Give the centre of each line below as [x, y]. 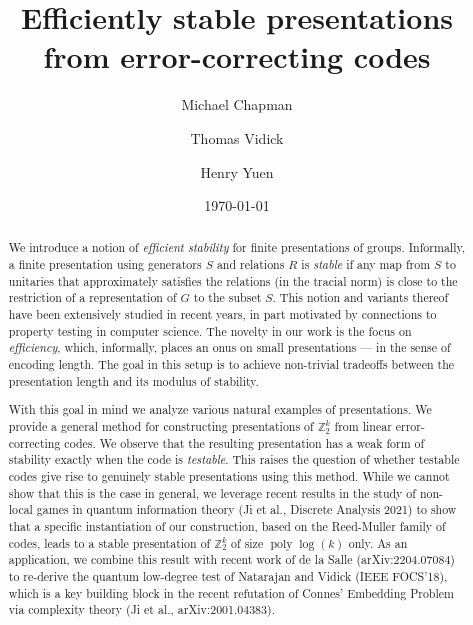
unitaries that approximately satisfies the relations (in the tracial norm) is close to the [233, 280]
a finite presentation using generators [105, 264]
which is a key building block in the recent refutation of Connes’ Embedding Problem [231, 592]
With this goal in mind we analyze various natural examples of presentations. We [220, 409]
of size [247, 542]
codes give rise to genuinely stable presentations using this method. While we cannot [229, 475]
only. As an [378, 542]
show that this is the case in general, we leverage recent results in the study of [212, 492]
